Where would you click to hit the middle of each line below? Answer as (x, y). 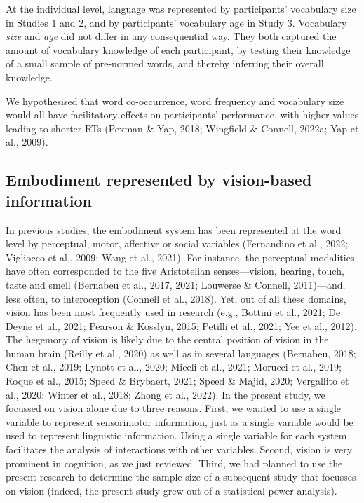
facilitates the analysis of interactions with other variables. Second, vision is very (179, 449)
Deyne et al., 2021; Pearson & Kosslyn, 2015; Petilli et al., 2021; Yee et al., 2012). (181, 325)
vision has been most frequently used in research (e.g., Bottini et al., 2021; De (173, 312)
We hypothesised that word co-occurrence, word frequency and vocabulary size (175, 101)
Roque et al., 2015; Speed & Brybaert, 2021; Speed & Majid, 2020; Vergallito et (177, 381)
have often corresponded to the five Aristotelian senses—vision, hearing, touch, (175, 271)
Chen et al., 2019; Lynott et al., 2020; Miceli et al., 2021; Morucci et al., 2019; (174, 367)
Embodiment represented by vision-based (159, 180)
